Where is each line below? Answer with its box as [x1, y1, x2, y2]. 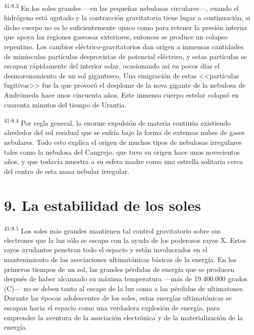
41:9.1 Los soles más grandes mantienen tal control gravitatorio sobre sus [4, 224, 221, 235]
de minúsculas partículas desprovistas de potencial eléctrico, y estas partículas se [4, 51, 247, 61]
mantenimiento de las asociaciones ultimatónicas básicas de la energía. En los [4, 254, 237, 264]
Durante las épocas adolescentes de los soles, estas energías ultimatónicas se [4, 293, 232, 303]
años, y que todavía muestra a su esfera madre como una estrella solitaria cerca [4, 156, 243, 167]
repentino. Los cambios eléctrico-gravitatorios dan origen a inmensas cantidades [4, 41, 244, 52]
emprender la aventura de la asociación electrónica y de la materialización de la [4, 312, 243, 322]
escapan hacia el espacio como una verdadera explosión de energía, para [4, 302, 220, 312]
